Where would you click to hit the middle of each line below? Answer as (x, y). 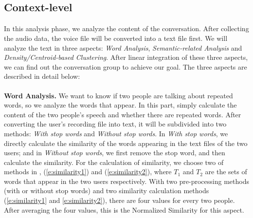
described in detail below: (42, 76)
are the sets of (226, 172)
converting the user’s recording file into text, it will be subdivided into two (115, 124)
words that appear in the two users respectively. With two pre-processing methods (126, 181)
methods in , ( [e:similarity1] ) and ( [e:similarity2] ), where (88, 172)
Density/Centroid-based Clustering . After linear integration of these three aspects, (126, 57)
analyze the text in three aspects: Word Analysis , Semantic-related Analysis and (123, 47)
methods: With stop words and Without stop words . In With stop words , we (116, 133)
